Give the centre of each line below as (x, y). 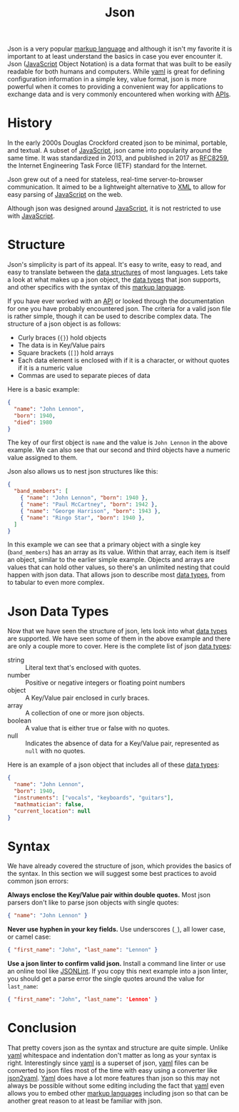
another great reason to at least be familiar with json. (85, 1101)
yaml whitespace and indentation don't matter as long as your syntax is (112, 1055)
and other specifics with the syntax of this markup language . (97, 287)
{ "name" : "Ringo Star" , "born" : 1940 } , (82, 518)
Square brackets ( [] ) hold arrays (66, 353)
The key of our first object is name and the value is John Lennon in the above (118, 442)
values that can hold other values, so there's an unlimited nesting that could (119, 567)
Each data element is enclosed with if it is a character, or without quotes (123, 360)
